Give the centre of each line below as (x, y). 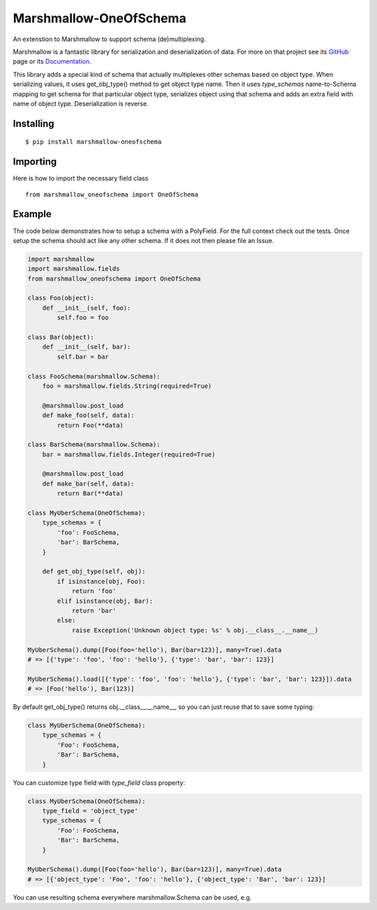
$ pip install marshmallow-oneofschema (94, 142)
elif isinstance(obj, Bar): (105, 601)
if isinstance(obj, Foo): (101, 581)
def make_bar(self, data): (89, 484)
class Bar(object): (61, 337)
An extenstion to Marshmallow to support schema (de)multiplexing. (109, 39)
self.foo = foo (83, 318)
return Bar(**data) (90, 493)
